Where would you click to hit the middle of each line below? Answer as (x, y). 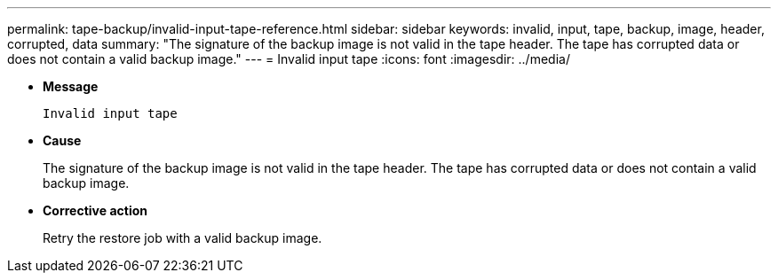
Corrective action (95, 210)
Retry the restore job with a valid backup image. (183, 238)
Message (71, 86)
